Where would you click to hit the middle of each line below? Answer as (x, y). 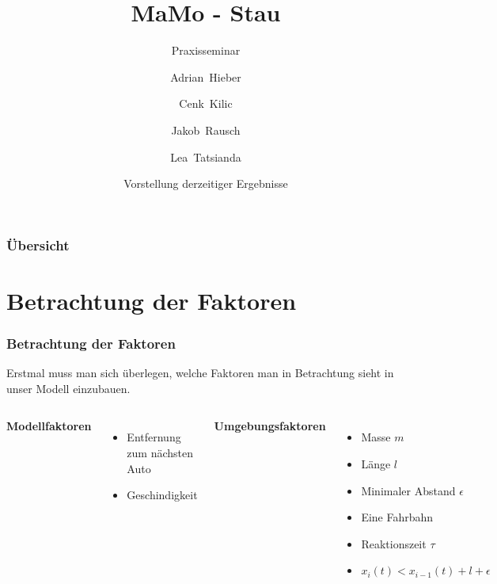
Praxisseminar (206, 50)
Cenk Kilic (206, 103)
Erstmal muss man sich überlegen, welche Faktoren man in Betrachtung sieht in (200, 373)
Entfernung (154, 437)
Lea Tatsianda (206, 156)
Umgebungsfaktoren (270, 426)
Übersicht (38, 244)
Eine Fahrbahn (397, 517)
